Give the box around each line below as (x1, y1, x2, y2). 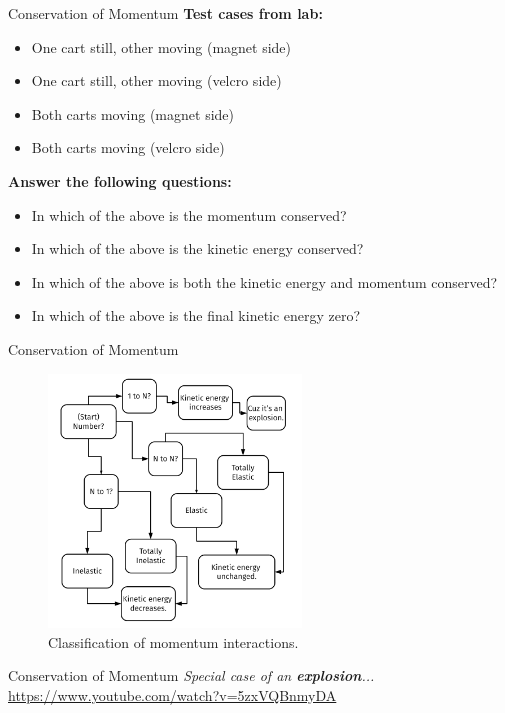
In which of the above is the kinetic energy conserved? (31, 238, 364, 259)
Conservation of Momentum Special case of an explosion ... (8, 665, 375, 686)
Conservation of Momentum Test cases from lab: (8, 3, 323, 23)
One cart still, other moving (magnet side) (31, 36, 292, 57)
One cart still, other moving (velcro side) (31, 70, 282, 91)
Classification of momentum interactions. (48, 631, 299, 652)
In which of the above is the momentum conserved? (31, 204, 347, 225)
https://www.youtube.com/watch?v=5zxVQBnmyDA (8, 684, 337, 705)
